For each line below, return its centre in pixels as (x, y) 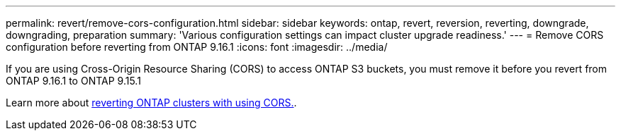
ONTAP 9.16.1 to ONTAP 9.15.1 (73, 81)
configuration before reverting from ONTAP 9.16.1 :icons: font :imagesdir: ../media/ (197, 47)
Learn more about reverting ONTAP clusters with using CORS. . (151, 103)
